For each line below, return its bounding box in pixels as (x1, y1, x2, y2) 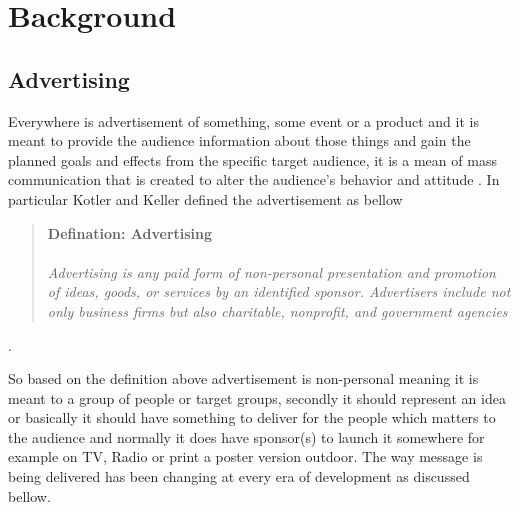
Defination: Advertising (47, 222, 213, 243)
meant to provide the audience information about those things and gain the (8, 130, 471, 151)
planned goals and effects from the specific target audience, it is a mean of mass (8, 149, 497, 170)
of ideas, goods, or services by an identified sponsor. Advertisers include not (47, 281, 511, 302)
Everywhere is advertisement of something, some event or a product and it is (8, 110, 479, 131)
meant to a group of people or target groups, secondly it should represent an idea (8, 387, 506, 408)
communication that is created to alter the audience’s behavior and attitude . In (8, 169, 500, 190)
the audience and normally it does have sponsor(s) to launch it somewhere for (8, 426, 485, 447)
